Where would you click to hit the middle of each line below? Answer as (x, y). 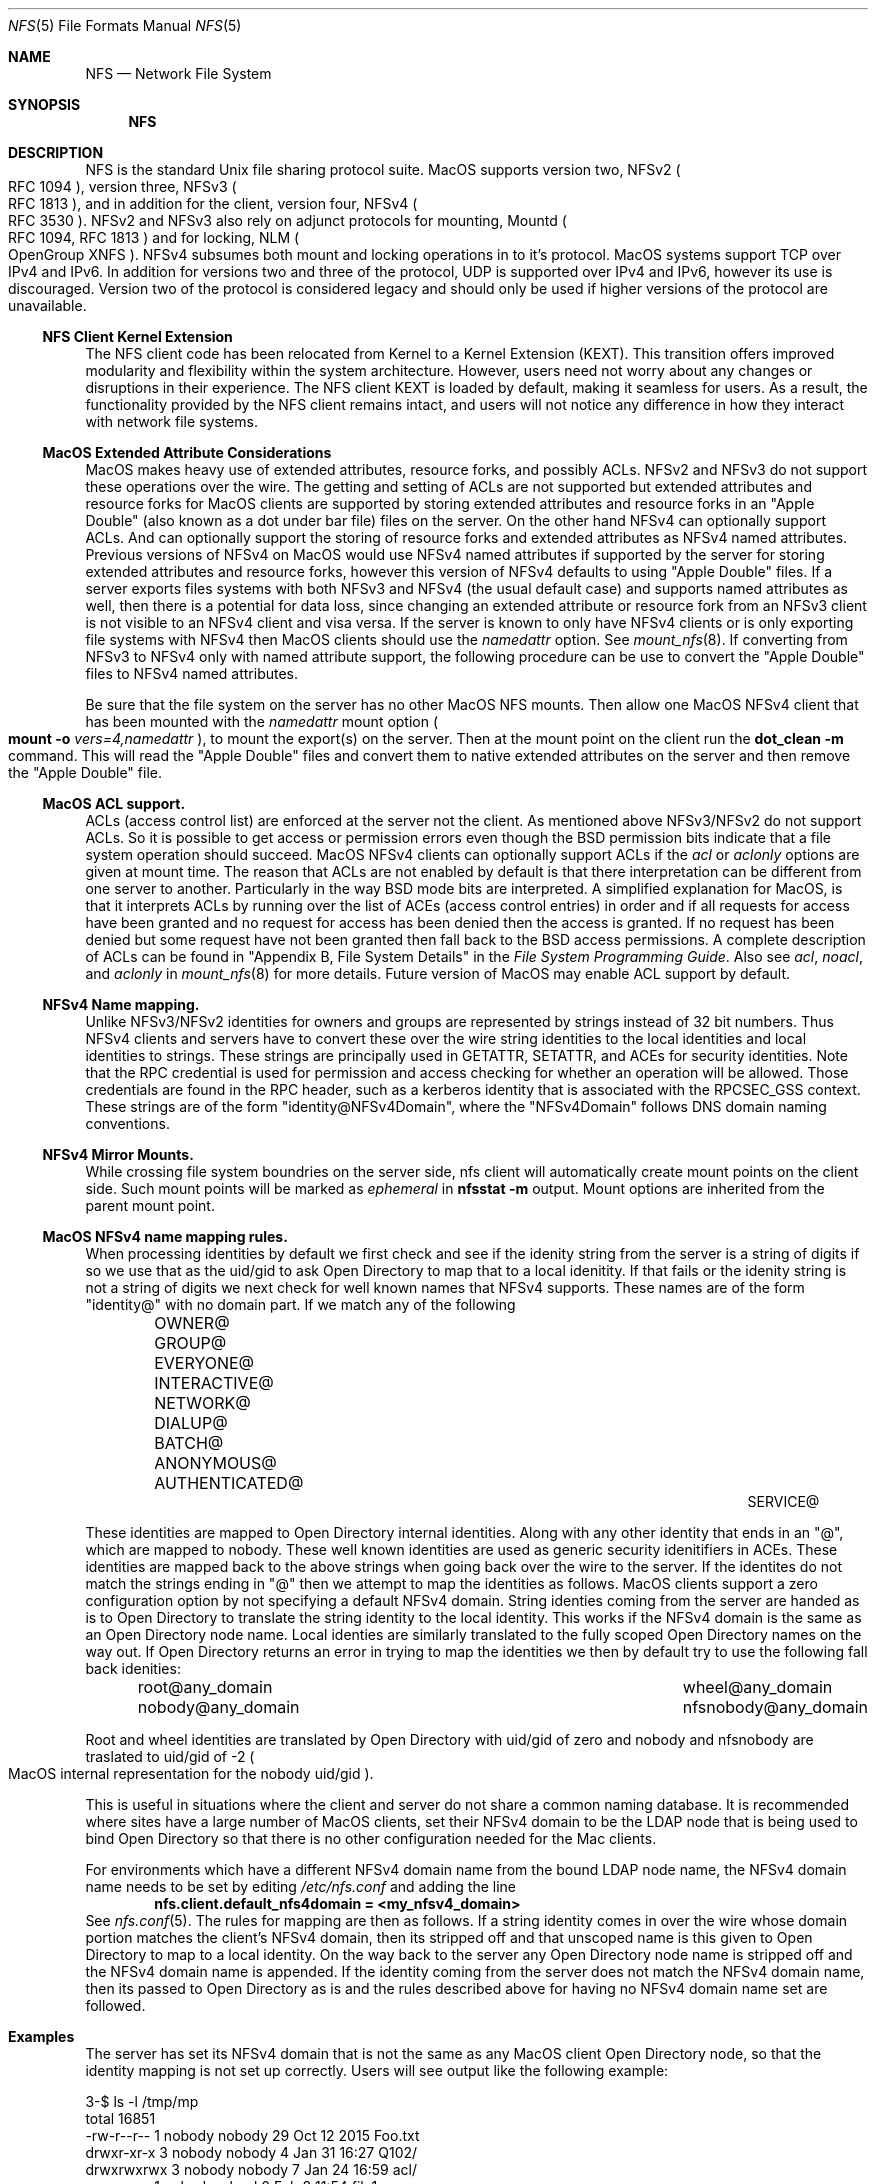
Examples (41, 2036)
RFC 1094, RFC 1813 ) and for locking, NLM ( (154, 237)
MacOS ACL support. (114, 803)
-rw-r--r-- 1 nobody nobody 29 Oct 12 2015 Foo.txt (252, 2135)
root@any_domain (205, 1687)
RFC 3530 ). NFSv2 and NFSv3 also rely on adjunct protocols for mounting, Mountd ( (287, 220)
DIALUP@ (191, 1423)
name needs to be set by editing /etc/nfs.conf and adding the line (300, 1886)
